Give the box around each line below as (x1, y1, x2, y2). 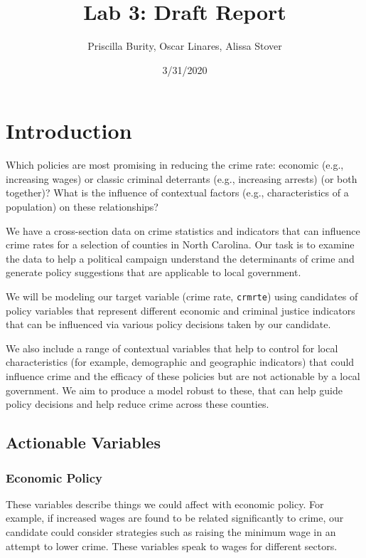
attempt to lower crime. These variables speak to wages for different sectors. (6, 538, 338, 553)
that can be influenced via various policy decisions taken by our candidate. (6, 317, 331, 332)
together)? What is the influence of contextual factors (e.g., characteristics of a (6, 185, 349, 200)
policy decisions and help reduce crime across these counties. (6, 396, 269, 411)
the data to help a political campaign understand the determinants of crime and (6, 251, 355, 265)
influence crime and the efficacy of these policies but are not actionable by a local (6, 369, 360, 384)
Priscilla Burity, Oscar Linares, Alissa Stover (87, 38, 282, 53)
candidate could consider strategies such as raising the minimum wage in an (6, 525, 336, 539)
